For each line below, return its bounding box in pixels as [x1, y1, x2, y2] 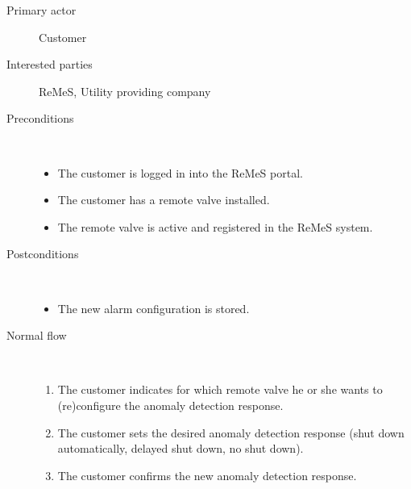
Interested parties [6, 56, 93, 73]
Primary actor [6, 2, 77, 18]
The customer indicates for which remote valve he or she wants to [57, 381, 383, 398]
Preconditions [6, 110, 74, 127]
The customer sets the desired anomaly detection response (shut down [57, 424, 405, 441]
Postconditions [6, 245, 79, 262]
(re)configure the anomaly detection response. [57, 396, 284, 413]
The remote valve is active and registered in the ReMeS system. [57, 218, 373, 235]
